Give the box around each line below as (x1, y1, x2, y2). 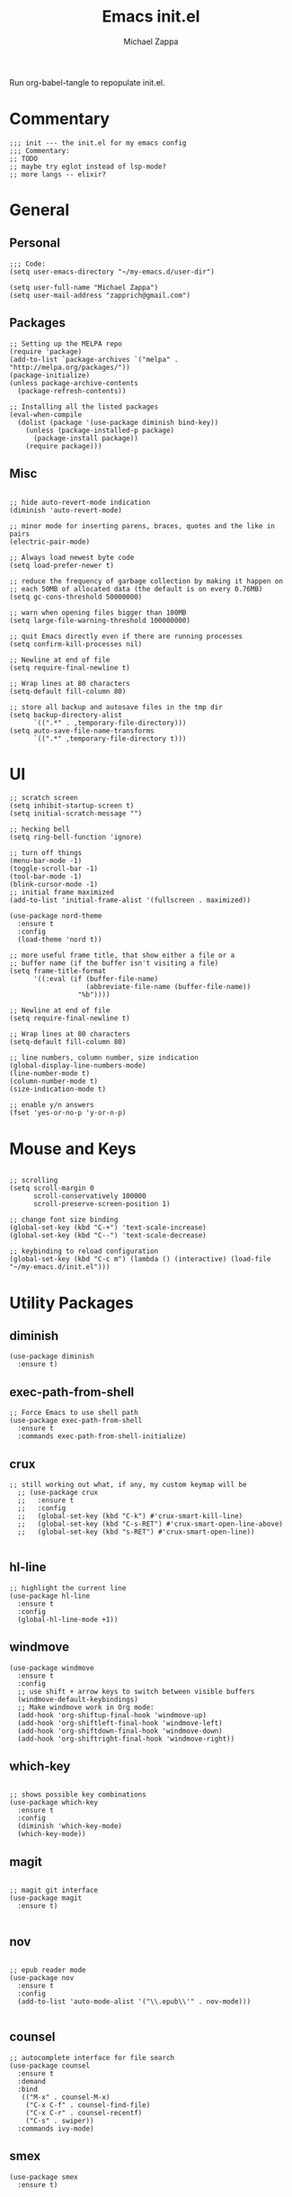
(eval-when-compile (9, 410, 83, 419)
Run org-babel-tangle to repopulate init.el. (9, 77, 165, 87)
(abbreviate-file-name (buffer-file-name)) (85, 983, 252, 992)
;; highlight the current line (9, 1583, 127, 1592)
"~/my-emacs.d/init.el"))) (9, 1263, 111, 1272)
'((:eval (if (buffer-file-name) (32, 975, 159, 984)
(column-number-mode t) (9, 1077, 99, 1086)
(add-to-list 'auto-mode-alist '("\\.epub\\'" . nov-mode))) (17, 1997, 252, 2006)
